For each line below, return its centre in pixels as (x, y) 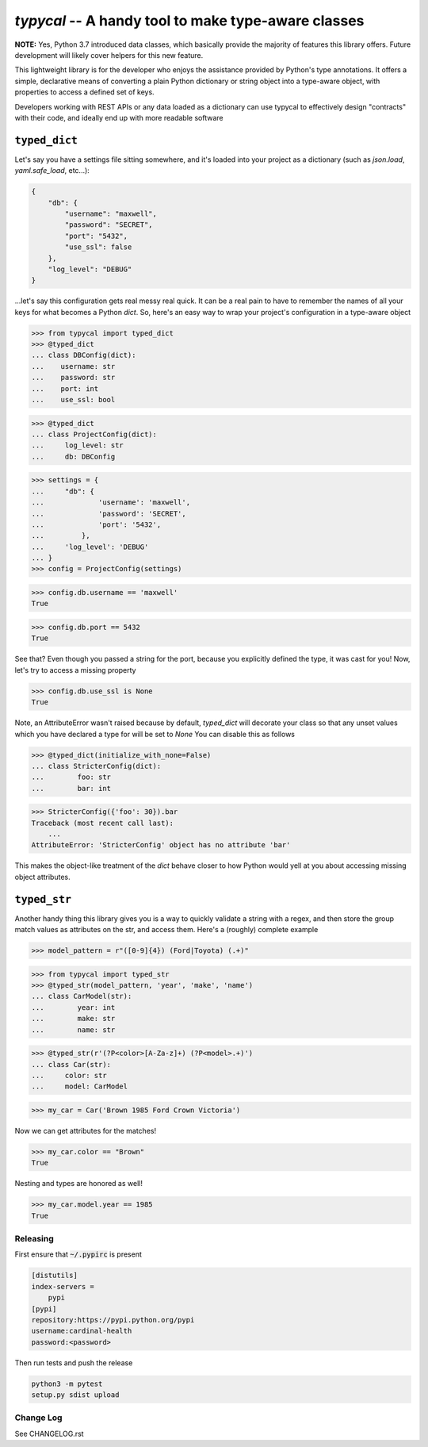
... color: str (69, 1075)
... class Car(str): (71, 1064)
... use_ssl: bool (73, 399)
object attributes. (42, 877)
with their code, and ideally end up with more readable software (119, 117)
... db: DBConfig (73, 457)
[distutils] (55, 1276)
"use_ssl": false (98, 247)
